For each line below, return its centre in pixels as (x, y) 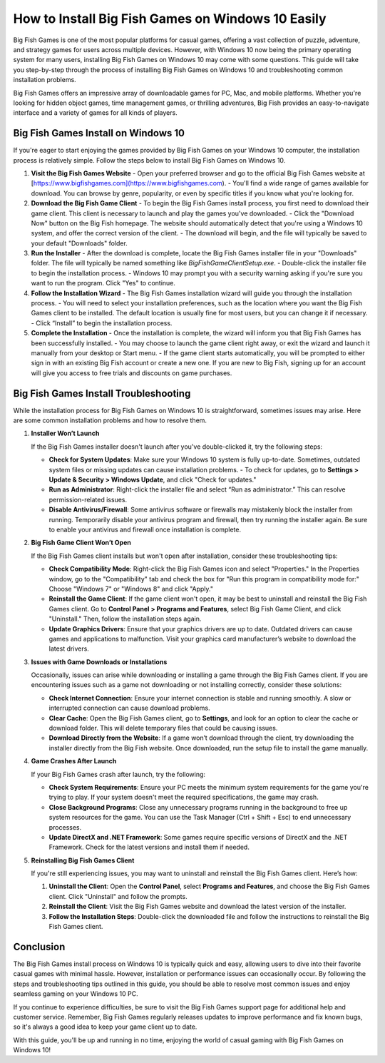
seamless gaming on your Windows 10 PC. (76, 994)
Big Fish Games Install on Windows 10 (99, 133)
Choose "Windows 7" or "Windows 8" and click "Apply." (131, 589)
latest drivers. (69, 649)
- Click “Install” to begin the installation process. (102, 323)
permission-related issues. (88, 499)
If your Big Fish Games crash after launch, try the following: (118, 774)
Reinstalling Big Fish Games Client (83, 860)
